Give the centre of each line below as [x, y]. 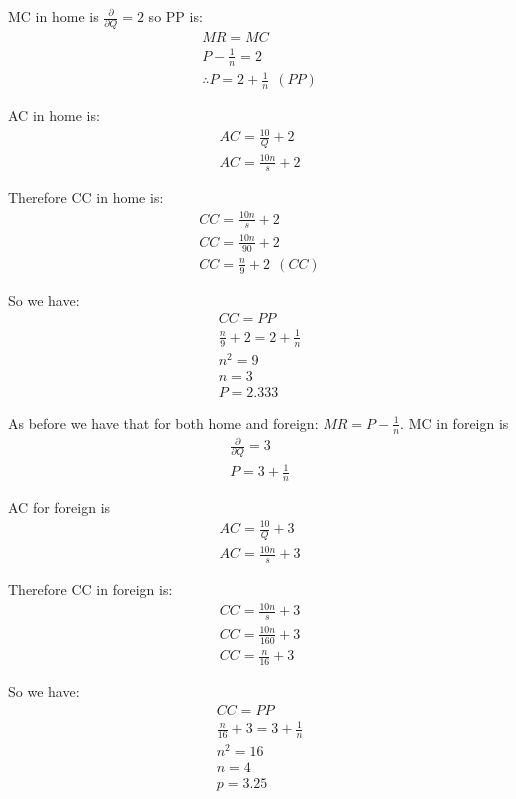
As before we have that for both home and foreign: [163, 422]
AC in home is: [54, 115]
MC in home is [53, 16]
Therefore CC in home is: [86, 197]
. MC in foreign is [454, 422]
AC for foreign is [59, 506]
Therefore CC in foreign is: [90, 589]
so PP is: [175, 16]
